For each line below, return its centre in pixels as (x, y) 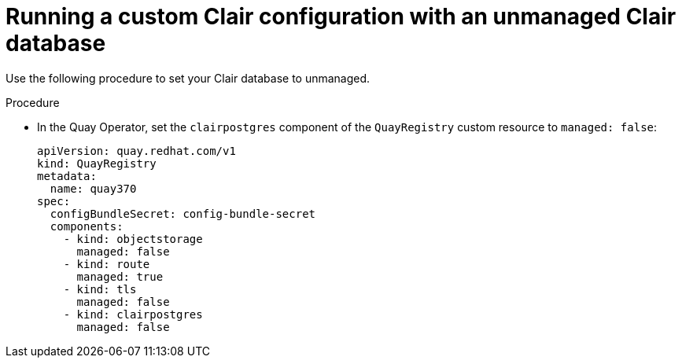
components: (87, 226)
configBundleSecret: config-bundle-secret (183, 213)
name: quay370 (93, 188)
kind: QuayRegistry (97, 163)
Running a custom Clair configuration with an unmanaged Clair (341, 17)
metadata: (67, 176)
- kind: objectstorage (133, 239)
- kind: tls (100, 289)
